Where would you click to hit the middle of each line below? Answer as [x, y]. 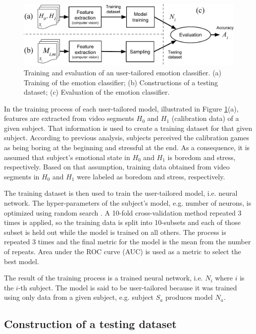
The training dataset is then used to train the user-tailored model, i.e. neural [121, 193]
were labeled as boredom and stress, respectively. [151, 176]
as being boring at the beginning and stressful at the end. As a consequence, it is [127, 147]
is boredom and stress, [202, 157]
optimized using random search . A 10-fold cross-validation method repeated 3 [123, 212]
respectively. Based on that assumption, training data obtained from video [117, 167]
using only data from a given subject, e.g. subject [79, 297]
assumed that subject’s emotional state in [67, 157]
